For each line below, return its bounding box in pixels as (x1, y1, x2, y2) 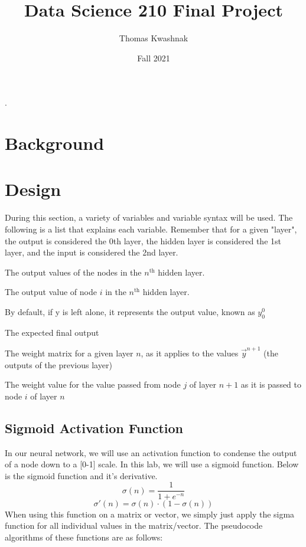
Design (5, 177, 61, 201)
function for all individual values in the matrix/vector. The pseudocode (5, 519, 263, 532)
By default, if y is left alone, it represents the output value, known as (5, 305, 255, 317)
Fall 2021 (137, 51, 170, 64)
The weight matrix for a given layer (5, 347, 134, 359)
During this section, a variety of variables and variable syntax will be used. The (5, 211, 293, 224)
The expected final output (5, 326, 99, 338)
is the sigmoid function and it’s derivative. (5, 469, 158, 482)
